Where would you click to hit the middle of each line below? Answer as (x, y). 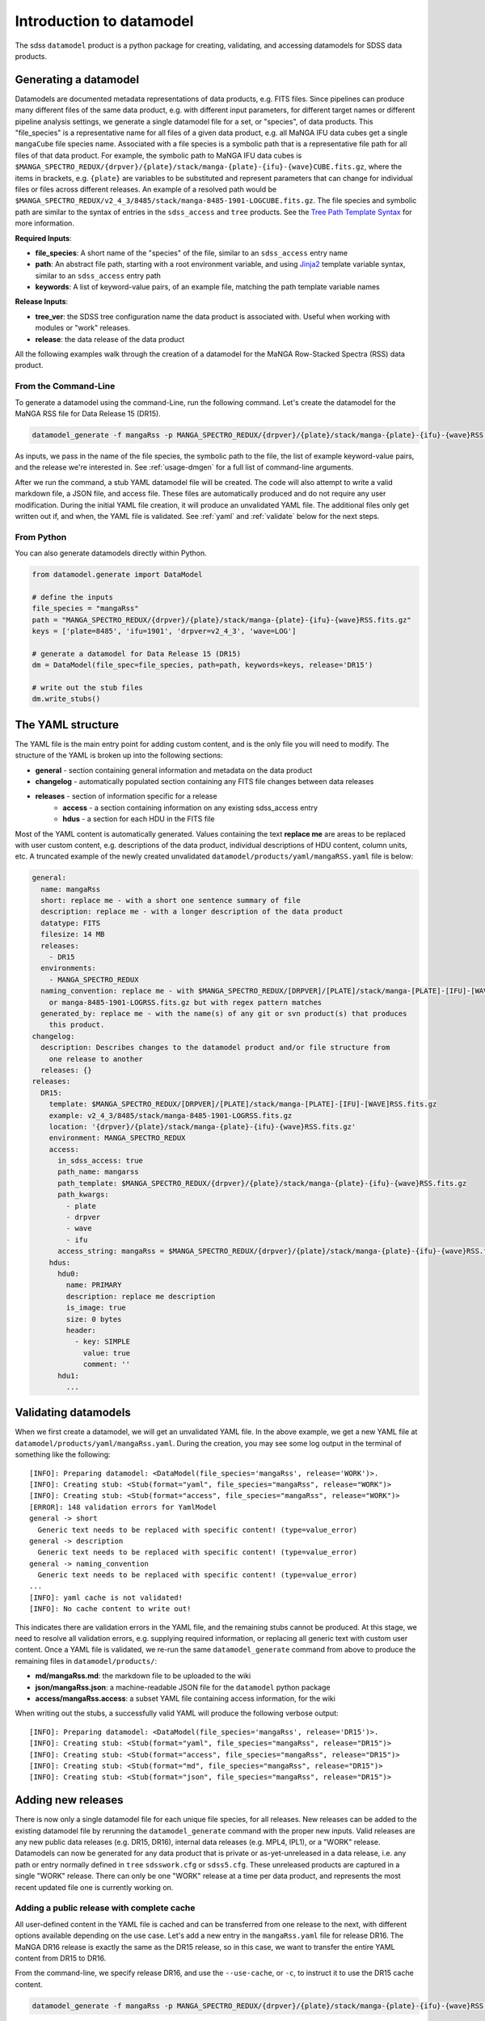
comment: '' (107, 1365)
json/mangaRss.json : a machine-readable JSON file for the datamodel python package (183, 1687)
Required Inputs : (43, 238)
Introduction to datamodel (104, 21)
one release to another (96, 1059)
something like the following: (63, 1454)
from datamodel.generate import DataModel (117, 575)
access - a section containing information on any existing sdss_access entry (190, 808)
